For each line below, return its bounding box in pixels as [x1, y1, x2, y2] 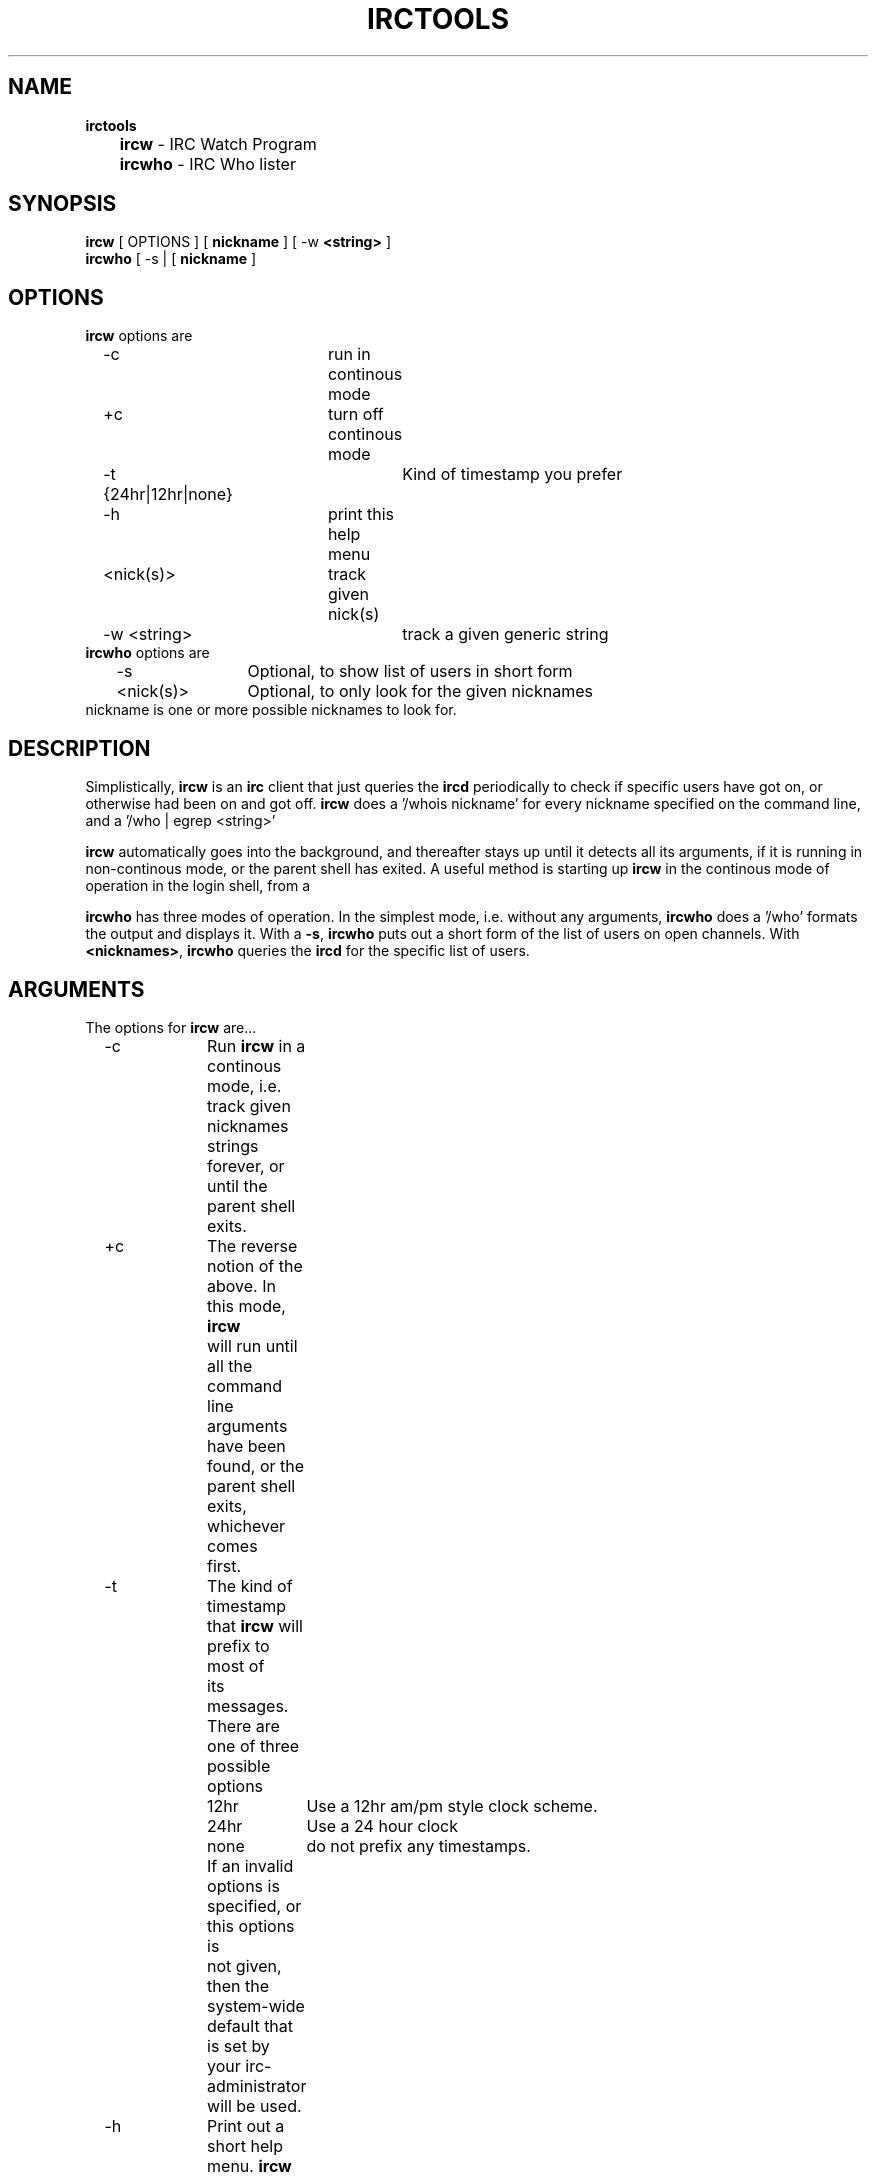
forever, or [207, 1155, 285, 1176]
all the [207, 1355, 253, 1376]
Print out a [207, 2115, 285, 2136]
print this [327, 504, 394, 525]
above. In [207, 1275, 276, 1296]
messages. [207, 1695, 289, 1716]
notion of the [207, 1255, 303, 1276]
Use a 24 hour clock [306, 1815, 459, 1836]
